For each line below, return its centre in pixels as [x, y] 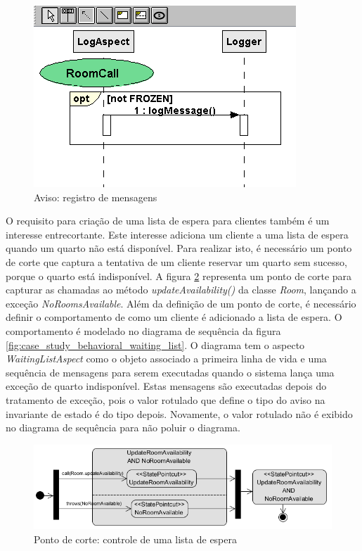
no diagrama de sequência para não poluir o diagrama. [123, 427]
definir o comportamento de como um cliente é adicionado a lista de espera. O [174, 317]
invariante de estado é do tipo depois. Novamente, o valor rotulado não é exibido [179, 413]
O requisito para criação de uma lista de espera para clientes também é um [168, 221]
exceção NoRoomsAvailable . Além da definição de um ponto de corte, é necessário [181, 303]
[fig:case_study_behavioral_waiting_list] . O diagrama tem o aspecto [155, 344]
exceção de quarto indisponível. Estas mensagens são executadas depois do [166, 386]
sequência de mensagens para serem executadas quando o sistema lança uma [170, 372]
